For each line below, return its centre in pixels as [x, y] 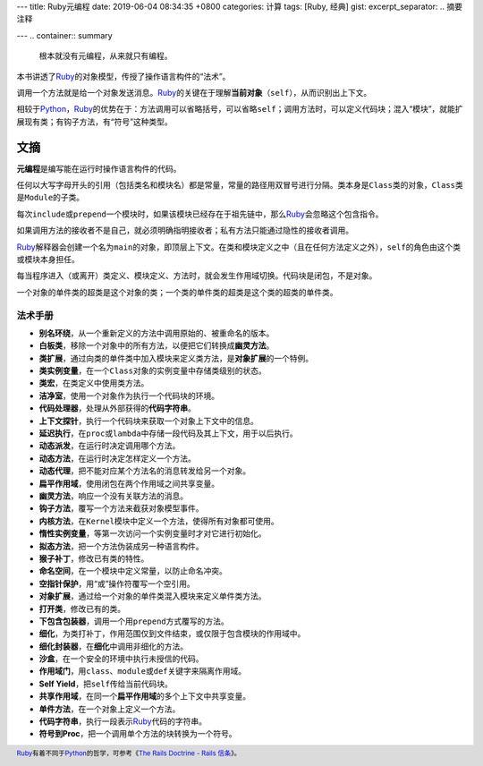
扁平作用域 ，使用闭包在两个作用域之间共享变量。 [129, 483]
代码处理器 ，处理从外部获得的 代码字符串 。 [117, 408]
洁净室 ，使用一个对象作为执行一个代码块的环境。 [129, 396]
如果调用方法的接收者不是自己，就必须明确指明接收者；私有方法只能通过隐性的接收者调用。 [185, 230]
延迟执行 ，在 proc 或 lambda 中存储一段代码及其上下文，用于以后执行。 [169, 433]
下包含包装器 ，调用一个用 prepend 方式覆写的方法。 [134, 621]
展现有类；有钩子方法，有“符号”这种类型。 [95, 122]
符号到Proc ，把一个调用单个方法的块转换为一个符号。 [138, 734]
